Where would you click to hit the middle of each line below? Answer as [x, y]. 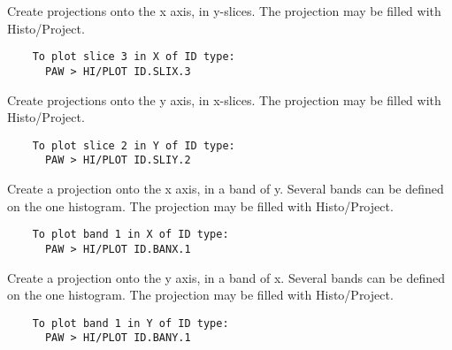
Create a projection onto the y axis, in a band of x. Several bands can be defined [226, 277]
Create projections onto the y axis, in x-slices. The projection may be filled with [224, 99]
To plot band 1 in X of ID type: [130, 235]
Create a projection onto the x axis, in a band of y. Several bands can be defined [226, 188]
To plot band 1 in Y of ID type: [130, 323]
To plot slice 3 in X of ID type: [134, 57]
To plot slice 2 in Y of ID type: [134, 145]
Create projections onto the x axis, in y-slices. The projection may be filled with [224, 11]
